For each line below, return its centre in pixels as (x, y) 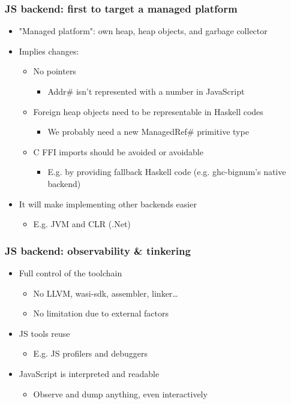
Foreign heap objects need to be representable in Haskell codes (148, 111)
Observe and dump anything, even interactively (120, 394)
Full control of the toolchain (70, 272)
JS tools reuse (44, 333)
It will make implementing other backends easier (108, 203)
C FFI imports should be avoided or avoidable (118, 151)
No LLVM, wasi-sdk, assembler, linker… (106, 293)
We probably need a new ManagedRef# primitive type (148, 132)
